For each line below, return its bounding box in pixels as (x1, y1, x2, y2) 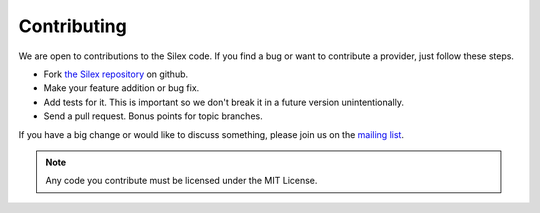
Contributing (18, 15, 127, 37)
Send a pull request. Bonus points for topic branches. (43, 110, 264, 122)
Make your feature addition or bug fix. (43, 82, 200, 94)
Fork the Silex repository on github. (43, 68, 189, 80)
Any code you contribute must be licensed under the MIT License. (45, 175, 318, 187)
